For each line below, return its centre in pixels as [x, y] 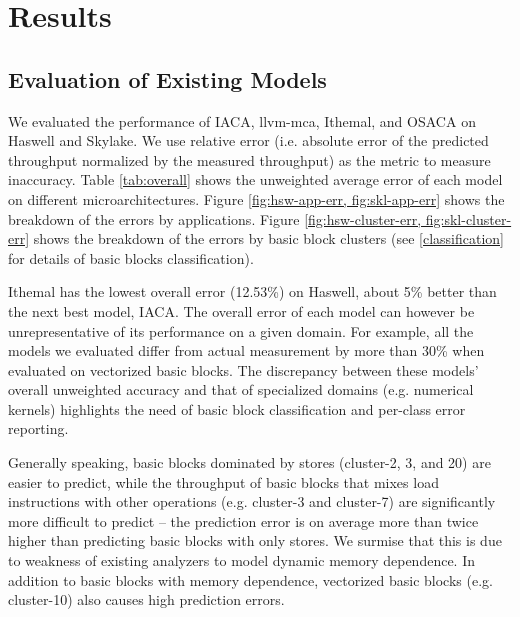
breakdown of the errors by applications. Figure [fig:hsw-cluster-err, [215, 218]
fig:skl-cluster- [468, 218]
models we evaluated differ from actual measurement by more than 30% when [246, 350]
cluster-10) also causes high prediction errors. [146, 599]
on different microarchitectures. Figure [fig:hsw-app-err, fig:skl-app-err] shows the [256, 198]
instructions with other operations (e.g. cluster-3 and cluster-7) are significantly [252, 501]
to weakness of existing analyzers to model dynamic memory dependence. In [242, 560]
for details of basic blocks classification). [131, 257]
